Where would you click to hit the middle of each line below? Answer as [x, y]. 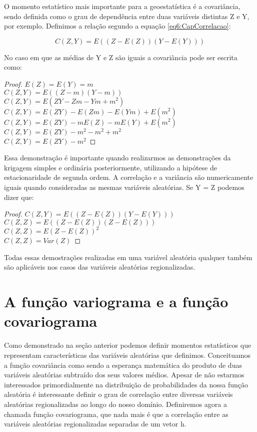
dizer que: [19, 197]
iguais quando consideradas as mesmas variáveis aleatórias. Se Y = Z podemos [124, 187]
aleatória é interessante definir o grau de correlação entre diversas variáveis [118, 394]
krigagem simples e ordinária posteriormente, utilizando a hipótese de [110, 167]
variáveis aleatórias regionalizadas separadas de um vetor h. [95, 424]
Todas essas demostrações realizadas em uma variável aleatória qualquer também [128, 257]
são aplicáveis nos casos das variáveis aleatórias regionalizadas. [100, 267]
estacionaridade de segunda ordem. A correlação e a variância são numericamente [129, 177]
